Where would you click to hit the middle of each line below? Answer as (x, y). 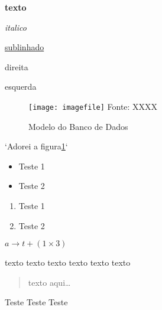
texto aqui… (49, 282)
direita (17, 66)
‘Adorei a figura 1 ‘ (36, 146)
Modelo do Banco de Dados (78, 126)
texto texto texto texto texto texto (68, 262)
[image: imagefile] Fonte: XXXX (93, 106)
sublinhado (25, 47)
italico (16, 27)
